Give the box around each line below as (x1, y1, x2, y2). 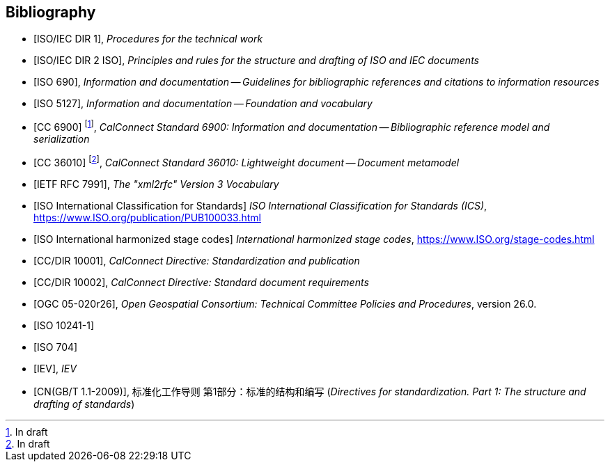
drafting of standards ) (33, 397, 135, 410)
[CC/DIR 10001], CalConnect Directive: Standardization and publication (33, 254, 360, 267)
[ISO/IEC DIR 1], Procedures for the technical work (33, 33, 263, 45)
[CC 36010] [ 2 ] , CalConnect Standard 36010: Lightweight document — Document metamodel (33, 155, 460, 168)
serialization (33, 133, 90, 145)
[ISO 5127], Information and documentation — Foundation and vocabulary (33, 97, 373, 110)
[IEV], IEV (33, 362, 77, 374)
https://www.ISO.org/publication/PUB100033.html (33, 211, 261, 223)
